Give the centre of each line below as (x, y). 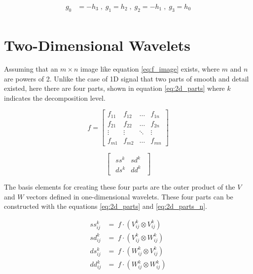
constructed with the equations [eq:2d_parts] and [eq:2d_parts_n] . (106, 206)
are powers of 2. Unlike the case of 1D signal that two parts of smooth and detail (126, 78)
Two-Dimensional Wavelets (97, 45)
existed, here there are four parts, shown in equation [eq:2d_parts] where (114, 88)
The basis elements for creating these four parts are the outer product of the (120, 186)
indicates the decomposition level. (55, 98)
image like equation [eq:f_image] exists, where (150, 68)
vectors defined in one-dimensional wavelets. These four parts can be (130, 196)
